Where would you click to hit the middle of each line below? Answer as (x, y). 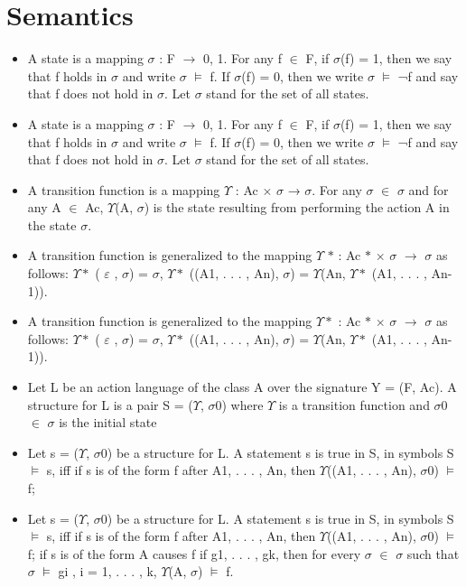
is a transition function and (354, 404)
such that (433, 553)
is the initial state (108, 422)
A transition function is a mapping (124, 189)
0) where (239, 404)
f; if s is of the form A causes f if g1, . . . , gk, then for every (194, 553)
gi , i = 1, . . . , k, (107, 571)
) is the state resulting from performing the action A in (297, 207)
